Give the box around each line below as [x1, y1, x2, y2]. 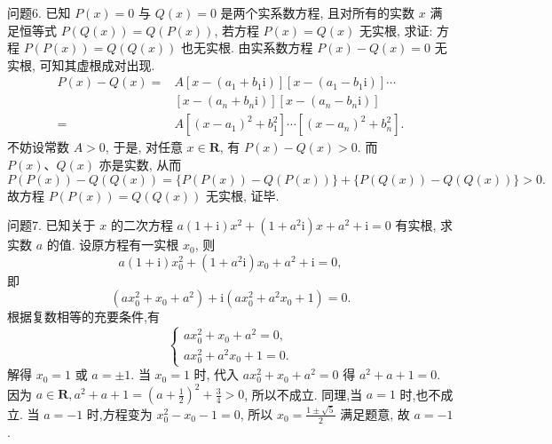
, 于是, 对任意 [105, 138, 183, 156]
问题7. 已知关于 [7, 216, 96, 234]
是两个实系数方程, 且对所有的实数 [220, 4, 415, 21]
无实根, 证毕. [206, 186, 280, 204]
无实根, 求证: [359, 20, 433, 39]
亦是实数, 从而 [99, 155, 182, 174]
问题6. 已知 [7, 4, 71, 21]
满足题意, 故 [340, 404, 410, 423]
